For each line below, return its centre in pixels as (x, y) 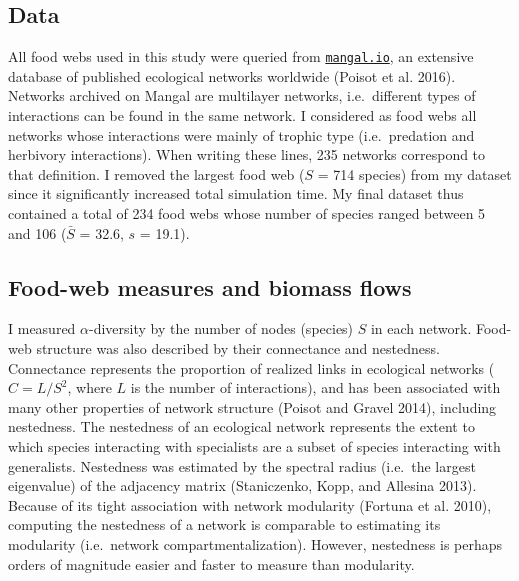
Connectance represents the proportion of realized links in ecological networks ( (251, 367)
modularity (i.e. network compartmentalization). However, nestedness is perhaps (255, 543)
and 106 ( (37, 232)
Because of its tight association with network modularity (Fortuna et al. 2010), (250, 504)
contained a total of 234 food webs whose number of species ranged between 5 (247, 213)
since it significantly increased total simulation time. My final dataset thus (236, 193)
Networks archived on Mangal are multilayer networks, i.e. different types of (242, 95)
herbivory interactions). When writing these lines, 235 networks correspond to (247, 154)
